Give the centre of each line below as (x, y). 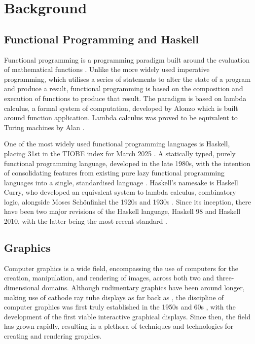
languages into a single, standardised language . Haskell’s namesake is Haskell (121, 182)
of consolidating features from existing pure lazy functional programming (114, 173)
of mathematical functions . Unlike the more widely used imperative (107, 69)
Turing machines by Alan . (44, 127)
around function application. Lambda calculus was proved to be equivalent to (121, 118)
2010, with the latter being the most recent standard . (86, 221)
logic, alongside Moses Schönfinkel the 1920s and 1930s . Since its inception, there (127, 201)
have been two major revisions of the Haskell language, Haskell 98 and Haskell (122, 211)
